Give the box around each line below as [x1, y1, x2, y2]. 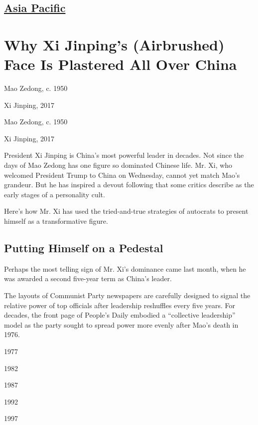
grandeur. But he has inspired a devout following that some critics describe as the [4, 179, 254, 190]
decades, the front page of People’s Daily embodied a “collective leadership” [4, 310, 236, 320]
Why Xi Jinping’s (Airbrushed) [4, 34, 225, 54]
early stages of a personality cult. [4, 189, 105, 199]
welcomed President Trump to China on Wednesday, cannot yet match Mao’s [4, 169, 240, 180]
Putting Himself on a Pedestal [4, 240, 163, 256]
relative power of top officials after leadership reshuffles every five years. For [4, 300, 236, 310]
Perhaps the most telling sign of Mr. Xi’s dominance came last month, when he [4, 263, 246, 274]
